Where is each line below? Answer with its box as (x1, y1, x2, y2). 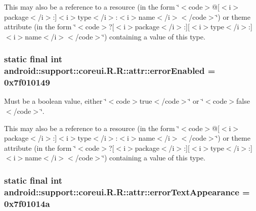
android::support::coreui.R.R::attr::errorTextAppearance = (4, 185, 250, 198)
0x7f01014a (4, 197, 50, 209)
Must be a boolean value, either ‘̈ (4, 96, 107, 106)
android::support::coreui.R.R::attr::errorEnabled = (4, 64, 216, 77)
